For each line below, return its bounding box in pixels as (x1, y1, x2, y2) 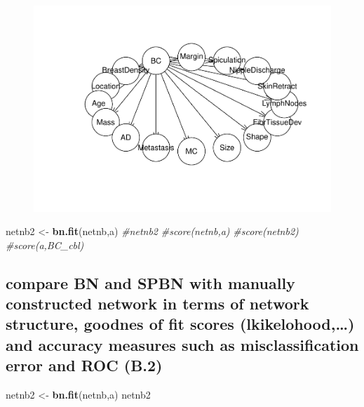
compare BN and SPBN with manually (6, 272, 295, 293)
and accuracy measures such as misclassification (6, 333, 359, 355)
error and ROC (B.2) (6, 354, 163, 376)
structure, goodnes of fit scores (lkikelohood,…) (6, 313, 355, 335)
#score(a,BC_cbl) (6, 237, 84, 252)
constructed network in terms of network (6, 293, 309, 314)
